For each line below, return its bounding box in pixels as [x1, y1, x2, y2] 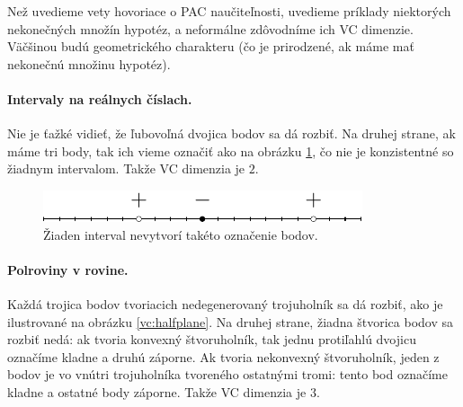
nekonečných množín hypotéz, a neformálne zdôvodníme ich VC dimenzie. [7, 19, 414, 38]
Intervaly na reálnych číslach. [7, 89, 192, 108]
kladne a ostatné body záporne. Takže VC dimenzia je [7, 382, 307, 401]
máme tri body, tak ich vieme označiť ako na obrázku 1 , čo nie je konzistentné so [7, 141, 454, 160]
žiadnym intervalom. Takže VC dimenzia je [7, 159, 245, 178]
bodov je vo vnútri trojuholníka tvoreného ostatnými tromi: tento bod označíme [7, 365, 448, 384]
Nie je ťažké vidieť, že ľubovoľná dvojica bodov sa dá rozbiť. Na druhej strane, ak [7, 124, 456, 143]
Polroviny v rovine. [7, 260, 129, 279]
